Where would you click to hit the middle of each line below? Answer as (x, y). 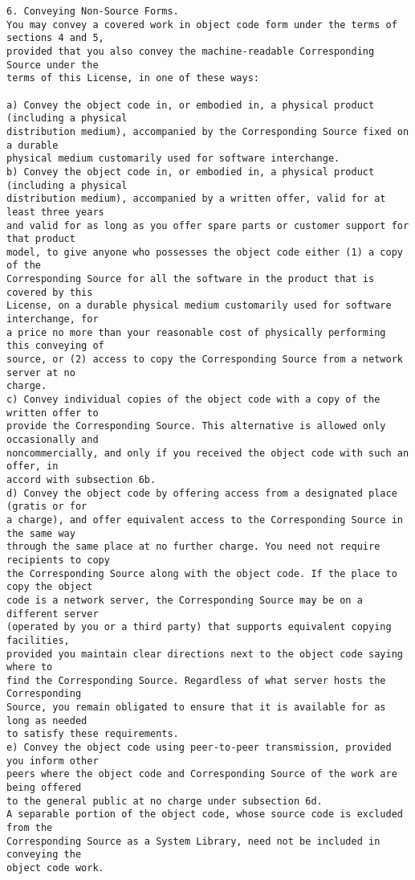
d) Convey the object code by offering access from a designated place (202, 493)
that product (41, 239)
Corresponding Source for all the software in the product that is (191, 279)
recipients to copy (58, 560)
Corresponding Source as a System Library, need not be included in (193, 841)
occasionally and (53, 440)
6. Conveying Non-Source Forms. (93, 11)
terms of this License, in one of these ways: (133, 78)
